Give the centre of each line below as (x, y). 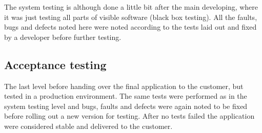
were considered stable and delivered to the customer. (88, 126)
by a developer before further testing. (63, 37)
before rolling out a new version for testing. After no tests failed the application (129, 116)
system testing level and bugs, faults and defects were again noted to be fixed (126, 106)
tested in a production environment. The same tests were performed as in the (126, 96)
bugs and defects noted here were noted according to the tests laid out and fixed (130, 27)
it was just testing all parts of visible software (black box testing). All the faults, (131, 17)
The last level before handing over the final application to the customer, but (124, 86)
